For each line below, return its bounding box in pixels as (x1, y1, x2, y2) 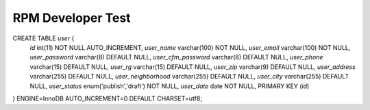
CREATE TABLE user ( (12, 34, 75, 42)
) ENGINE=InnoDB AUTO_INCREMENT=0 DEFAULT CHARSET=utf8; (12, 94, 202, 102)
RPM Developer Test (12, 10, 131, 25)
